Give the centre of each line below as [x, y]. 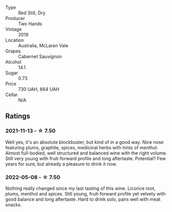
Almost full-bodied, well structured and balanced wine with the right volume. [86, 153]
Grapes [13, 51]
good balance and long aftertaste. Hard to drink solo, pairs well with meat [83, 199]
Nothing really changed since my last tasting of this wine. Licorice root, [80, 188]
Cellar [12, 95]
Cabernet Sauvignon [40, 56]
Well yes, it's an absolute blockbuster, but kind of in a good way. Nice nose [84, 142]
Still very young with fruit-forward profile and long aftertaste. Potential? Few [85, 158]
